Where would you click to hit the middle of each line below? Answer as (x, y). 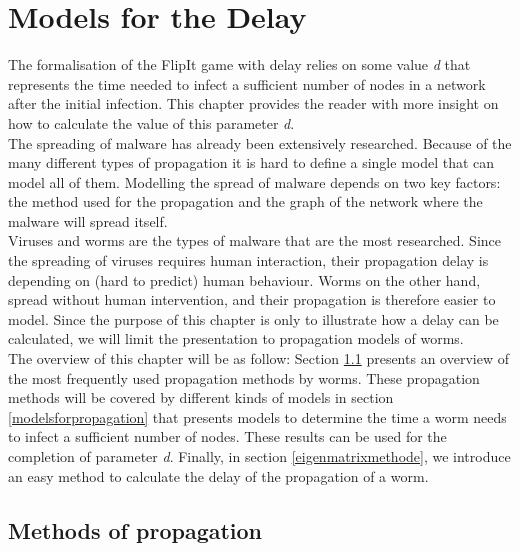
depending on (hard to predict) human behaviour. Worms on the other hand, (244, 279)
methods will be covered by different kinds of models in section (201, 397)
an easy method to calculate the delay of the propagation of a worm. (218, 475)
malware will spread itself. (88, 220)
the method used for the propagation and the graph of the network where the (245, 201)
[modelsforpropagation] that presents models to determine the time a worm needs (257, 416)
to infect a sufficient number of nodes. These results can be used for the (227, 436)
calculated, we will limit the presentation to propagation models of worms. (236, 338)
